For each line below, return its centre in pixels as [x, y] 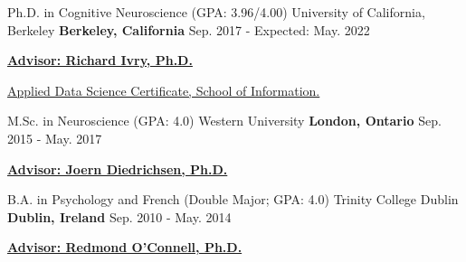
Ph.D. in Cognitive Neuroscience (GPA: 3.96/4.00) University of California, [216, 12]
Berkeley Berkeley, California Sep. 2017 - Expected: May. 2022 [189, 29]
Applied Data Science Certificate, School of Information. [164, 90]
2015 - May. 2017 [55, 138]
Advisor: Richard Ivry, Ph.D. [100, 60]
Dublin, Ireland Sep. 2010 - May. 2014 [119, 216]
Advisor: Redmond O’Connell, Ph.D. [125, 247]
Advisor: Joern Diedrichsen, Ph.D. [118, 168]
